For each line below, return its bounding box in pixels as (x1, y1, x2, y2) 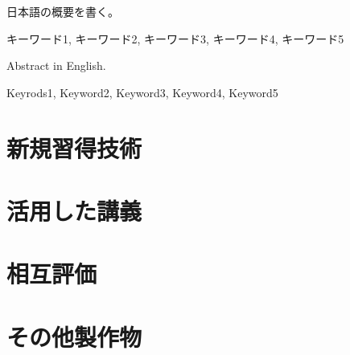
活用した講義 (6, 194, 142, 226)
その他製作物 (6, 320, 142, 353)
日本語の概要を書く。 (6, 3, 119, 19)
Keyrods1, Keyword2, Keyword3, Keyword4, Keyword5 (6, 84, 278, 100)
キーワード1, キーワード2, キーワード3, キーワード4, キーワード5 (6, 30, 344, 47)
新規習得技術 (6, 131, 142, 164)
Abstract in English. (6, 57, 106, 74)
